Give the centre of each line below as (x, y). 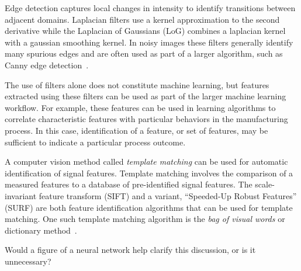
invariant (21, 195)
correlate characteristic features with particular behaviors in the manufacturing (146, 119)
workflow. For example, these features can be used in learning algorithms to (140, 107)
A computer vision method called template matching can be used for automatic (146, 161)
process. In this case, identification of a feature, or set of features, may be (136, 130)
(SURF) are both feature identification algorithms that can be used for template (149, 207)
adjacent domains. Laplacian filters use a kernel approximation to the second (142, 19)
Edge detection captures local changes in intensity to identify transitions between (150, 8)
